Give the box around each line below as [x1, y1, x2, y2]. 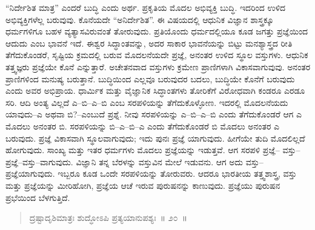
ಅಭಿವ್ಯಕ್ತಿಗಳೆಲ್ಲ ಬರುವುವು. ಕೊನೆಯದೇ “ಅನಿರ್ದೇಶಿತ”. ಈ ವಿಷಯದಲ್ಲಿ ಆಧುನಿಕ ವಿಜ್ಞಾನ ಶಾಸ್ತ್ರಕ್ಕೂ [5, 13, 274, 25]
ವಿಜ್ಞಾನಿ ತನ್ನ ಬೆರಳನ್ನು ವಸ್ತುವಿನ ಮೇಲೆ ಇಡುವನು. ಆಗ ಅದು [76, 155, 244, 168]
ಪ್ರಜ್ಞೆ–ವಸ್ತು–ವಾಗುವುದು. [5, 155, 73, 168]
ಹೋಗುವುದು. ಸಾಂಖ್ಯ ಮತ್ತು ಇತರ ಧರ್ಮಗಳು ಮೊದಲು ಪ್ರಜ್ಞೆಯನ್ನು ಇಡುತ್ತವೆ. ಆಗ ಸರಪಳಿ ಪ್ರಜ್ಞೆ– [5, 143, 280, 156]
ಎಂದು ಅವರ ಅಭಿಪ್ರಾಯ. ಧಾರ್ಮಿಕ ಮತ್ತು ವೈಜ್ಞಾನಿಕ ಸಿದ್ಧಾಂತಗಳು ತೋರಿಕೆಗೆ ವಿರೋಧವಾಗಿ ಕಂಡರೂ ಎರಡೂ [5, 84, 305, 97]
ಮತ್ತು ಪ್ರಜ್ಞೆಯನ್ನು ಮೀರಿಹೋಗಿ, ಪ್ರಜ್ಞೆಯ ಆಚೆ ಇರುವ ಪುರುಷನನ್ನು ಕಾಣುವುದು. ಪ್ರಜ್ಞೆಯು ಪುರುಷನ [5, 179, 280, 191]
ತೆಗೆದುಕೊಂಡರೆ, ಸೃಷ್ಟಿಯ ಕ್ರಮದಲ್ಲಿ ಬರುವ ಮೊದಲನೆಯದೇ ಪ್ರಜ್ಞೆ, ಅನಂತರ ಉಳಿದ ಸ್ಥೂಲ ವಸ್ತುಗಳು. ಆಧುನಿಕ [5, 48, 308, 61]
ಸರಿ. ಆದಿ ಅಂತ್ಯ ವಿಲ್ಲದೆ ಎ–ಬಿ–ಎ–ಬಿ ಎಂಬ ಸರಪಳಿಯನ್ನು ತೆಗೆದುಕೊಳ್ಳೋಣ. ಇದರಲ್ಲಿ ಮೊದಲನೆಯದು [5, 96, 288, 108]
